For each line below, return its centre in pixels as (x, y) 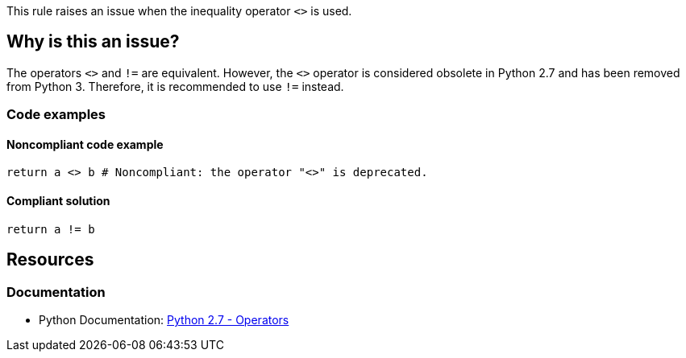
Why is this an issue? (93, 42)
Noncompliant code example (85, 144)
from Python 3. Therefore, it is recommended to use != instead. (175, 86)
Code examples (56, 115)
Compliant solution (58, 201)
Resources (50, 260)
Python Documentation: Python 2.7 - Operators (164, 319)
